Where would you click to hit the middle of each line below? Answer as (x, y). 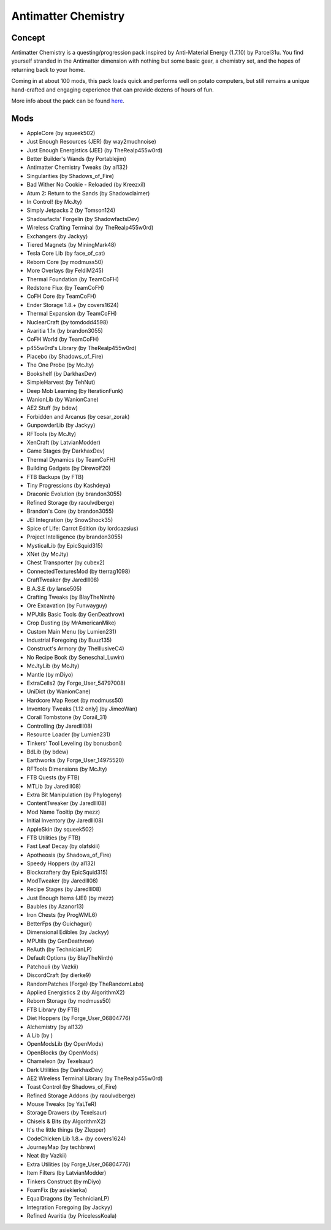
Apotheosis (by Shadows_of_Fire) (69, 855)
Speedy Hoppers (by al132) (61, 863)
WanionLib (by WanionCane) (63, 400)
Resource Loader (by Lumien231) (68, 734)
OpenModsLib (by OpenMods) (65, 1044)
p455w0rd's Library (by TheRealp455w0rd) (82, 348)
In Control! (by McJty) (54, 202)
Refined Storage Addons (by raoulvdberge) (81, 1096)
